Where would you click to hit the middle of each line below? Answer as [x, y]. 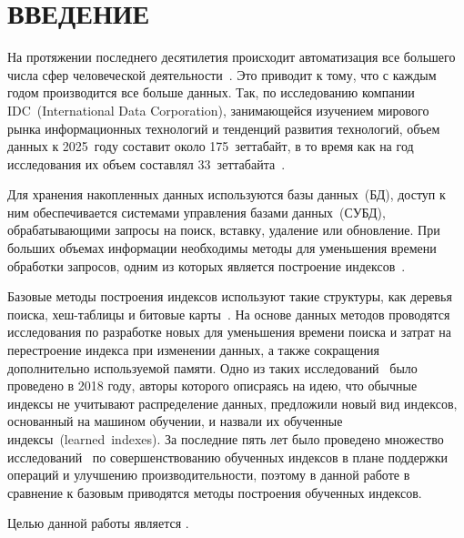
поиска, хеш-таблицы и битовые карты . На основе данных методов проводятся [229, 314]
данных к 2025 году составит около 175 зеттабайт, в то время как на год [211, 146]
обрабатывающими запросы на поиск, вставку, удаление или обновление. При [224, 230]
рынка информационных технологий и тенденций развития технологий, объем [224, 128]
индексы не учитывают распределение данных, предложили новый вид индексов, [232, 403]
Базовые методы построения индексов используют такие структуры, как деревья [230, 296]
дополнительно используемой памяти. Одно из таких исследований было [212, 367]
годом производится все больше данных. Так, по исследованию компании [211, 92]
